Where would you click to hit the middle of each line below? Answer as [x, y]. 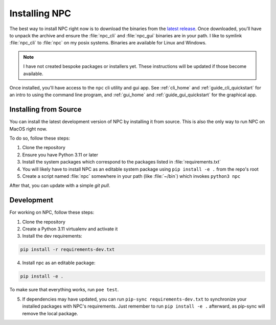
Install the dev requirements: [52, 236]
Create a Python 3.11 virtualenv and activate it [70, 229]
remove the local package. [50, 313]
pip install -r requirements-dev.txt [67, 250]
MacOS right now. [28, 129]
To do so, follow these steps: [40, 138]
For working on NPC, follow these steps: [52, 213]
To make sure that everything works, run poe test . [64, 290]
